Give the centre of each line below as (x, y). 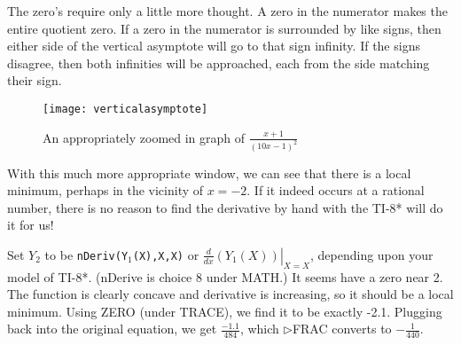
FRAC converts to (342, 329)
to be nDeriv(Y (86, 254)
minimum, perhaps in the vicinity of (105, 190)
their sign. (35, 80)
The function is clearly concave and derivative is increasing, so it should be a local (230, 294)
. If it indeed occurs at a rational (336, 190)
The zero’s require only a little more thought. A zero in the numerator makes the (227, 11)
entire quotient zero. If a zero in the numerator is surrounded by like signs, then (224, 28)
